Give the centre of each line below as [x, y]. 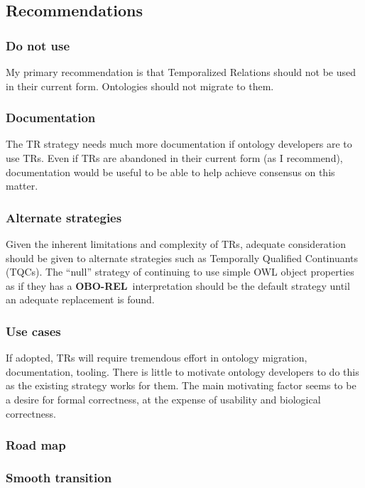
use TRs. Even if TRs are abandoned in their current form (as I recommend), [174, 158]
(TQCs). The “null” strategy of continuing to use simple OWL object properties [180, 272]
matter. [22, 186]
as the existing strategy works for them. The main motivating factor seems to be [181, 385]
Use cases [33, 331]
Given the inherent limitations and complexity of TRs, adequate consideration [176, 244]
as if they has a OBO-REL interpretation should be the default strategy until [178, 285]
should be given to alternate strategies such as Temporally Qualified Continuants [182, 257]
